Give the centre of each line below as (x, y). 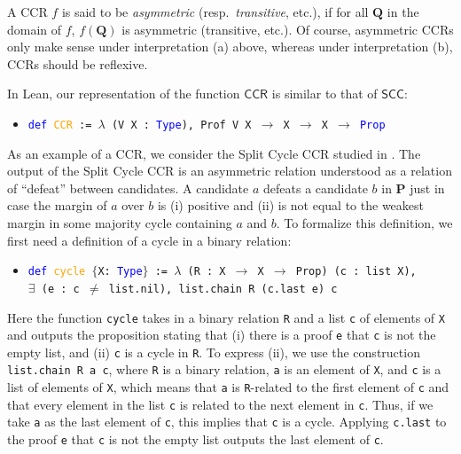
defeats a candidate (316, 188)
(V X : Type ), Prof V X (181, 125)
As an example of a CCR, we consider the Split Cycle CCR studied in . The (214, 153)
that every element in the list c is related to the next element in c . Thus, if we (220, 404)
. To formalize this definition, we (364, 223)
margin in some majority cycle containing (120, 223)
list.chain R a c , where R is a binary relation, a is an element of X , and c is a (224, 369)
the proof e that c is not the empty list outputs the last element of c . (195, 439)
